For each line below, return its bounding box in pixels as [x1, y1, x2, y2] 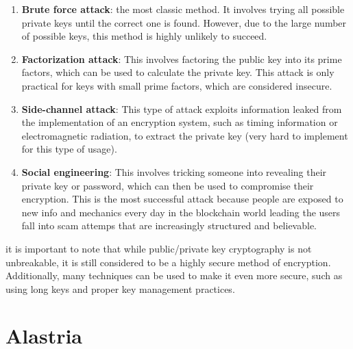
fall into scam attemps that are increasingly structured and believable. [21, 218, 317, 233]
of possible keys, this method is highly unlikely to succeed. [21, 29, 267, 43]
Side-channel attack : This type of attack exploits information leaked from [21, 101, 342, 116]
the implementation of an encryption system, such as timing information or [21, 115, 338, 129]
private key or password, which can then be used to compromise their [21, 178, 314, 192]
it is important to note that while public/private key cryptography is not [5, 241, 312, 255]
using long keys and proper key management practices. [5, 281, 235, 296]
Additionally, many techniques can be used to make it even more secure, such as [5, 268, 343, 283]
